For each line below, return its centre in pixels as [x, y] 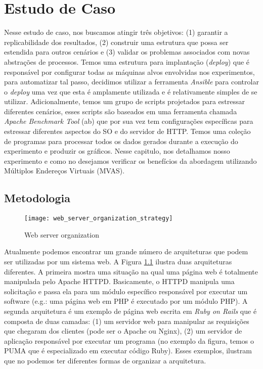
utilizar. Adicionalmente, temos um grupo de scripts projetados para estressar [125, 101]
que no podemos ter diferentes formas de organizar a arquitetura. [105, 361]
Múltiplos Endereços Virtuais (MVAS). [64, 171]
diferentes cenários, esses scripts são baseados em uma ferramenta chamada [121, 111]
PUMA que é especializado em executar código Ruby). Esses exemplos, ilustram [128, 351]
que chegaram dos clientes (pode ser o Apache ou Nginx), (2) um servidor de [123, 331]
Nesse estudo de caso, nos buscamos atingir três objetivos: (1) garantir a [116, 32]
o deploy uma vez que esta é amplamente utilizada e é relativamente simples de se [131, 91]
